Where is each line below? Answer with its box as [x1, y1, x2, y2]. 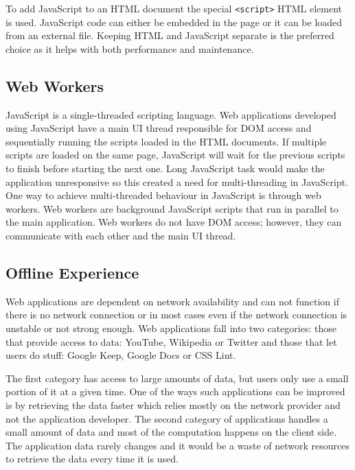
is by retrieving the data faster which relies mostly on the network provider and [5, 397, 341, 412]
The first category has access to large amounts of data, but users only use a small [5, 371, 349, 385]
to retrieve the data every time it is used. [5, 451, 179, 466]
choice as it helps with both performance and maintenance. [5, 41, 254, 56]
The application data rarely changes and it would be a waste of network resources [5, 438, 350, 452]
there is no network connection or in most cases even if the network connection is [5, 307, 347, 322]
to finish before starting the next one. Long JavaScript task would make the [5, 161, 325, 176]
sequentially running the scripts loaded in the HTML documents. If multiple [5, 134, 327, 148]
